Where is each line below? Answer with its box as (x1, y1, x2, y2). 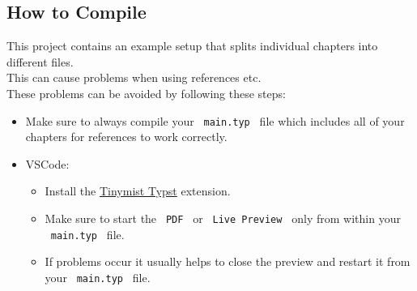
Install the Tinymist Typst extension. (45, 182, 231, 199)
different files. (6, 53, 74, 70)
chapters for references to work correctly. (25, 128, 228, 145)
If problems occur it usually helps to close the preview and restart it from (45, 253, 411, 270)
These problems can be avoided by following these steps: (6, 84, 286, 101)
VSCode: (25, 155, 70, 172)
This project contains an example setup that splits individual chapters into (6, 37, 378, 54)
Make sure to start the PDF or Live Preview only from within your (45, 210, 401, 227)
